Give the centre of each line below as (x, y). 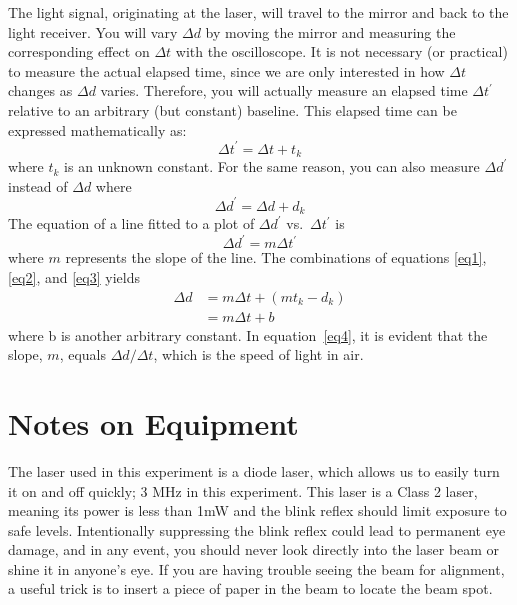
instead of (38, 185)
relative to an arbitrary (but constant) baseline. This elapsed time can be (232, 109)
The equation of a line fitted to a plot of (131, 223)
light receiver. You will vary (93, 31)
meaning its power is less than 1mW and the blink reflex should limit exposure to (257, 510)
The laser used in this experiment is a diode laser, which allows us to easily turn (254, 470)
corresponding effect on (79, 51)
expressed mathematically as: (97, 129)
